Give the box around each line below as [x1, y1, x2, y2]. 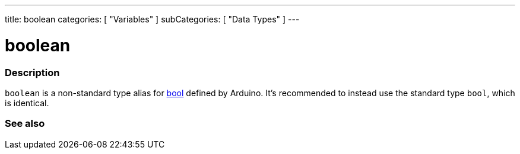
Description [5, 66, 60, 78]
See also [5, 117, 45, 130]
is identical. [5, 97, 49, 108]
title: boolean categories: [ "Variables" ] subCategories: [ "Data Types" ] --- [5, 14, 300, 24]
